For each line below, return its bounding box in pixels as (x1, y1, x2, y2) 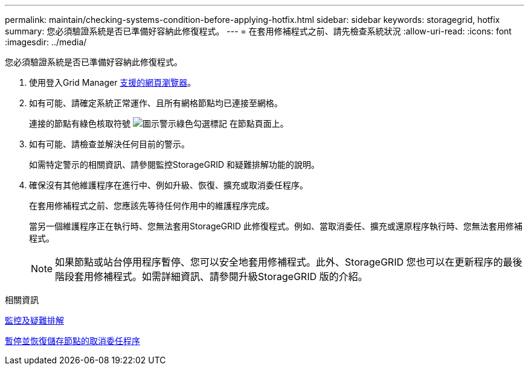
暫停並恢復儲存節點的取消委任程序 (5, 336, 140, 346)
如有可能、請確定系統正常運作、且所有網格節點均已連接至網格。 (29, 98, 283, 108)
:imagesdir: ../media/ (5, 37, 87, 47)
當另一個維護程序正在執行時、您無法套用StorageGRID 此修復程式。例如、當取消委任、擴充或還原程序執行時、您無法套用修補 (29, 221, 522, 231)
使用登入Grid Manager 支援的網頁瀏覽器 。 (29, 77, 196, 88)
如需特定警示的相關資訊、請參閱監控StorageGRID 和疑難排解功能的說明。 (29, 159, 319, 170)
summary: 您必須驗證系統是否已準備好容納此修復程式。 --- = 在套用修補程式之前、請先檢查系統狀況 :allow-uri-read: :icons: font (5, 26, 512, 36)
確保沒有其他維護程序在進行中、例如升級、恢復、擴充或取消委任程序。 (29, 180, 308, 190)
